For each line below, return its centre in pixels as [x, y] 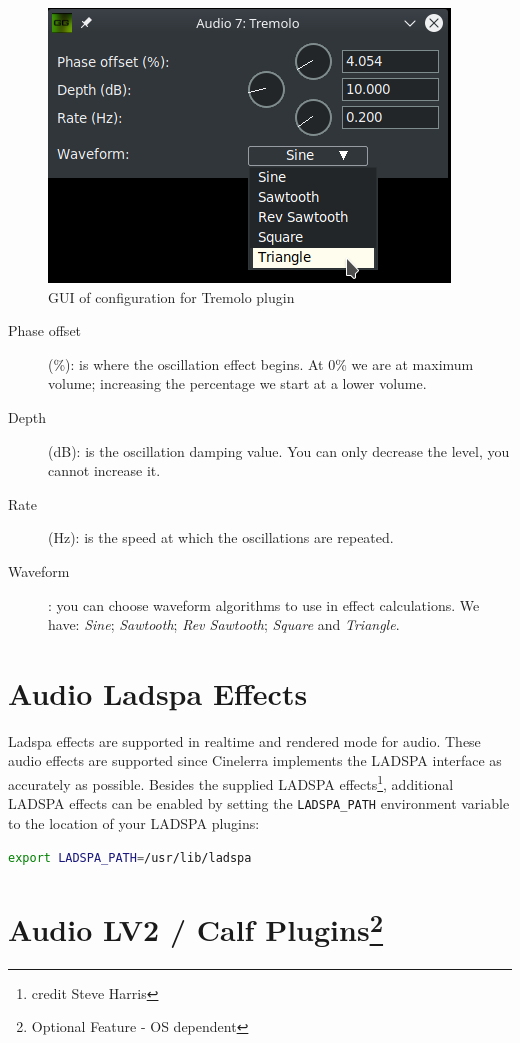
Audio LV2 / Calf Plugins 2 [196, 927]
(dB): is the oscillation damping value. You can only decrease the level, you [279, 450]
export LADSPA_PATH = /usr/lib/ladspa [130, 857]
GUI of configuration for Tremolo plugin [171, 296]
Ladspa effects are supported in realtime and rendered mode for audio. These [244, 740]
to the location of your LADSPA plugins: [134, 822]
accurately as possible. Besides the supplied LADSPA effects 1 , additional [231, 782]
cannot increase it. [104, 470]
